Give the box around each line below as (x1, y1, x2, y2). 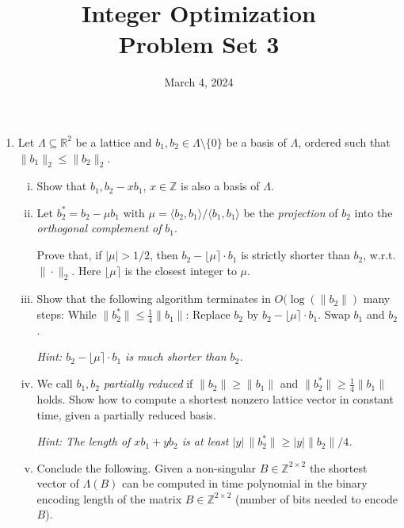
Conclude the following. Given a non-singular (36, 459, 256, 476)
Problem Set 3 (118, 28, 280, 60)
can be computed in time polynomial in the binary (122, 475, 368, 492)
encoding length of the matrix (36, 490, 182, 507)
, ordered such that (298, 133, 391, 150)
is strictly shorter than (241, 247, 350, 263)
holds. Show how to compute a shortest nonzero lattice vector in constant (36, 390, 394, 407)
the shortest (309, 459, 368, 476)
